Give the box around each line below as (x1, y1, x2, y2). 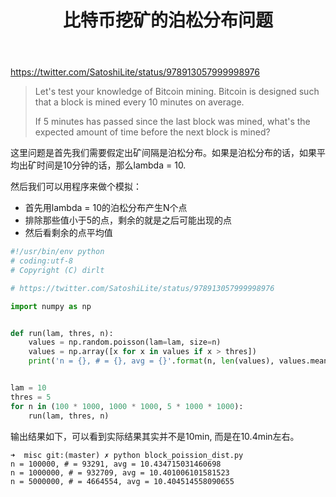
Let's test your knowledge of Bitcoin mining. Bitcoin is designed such (34, 86, 320, 98)
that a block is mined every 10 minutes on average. (34, 96, 245, 108)
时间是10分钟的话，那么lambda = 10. (36, 159, 187, 171)
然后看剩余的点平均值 (24, 227, 113, 239)
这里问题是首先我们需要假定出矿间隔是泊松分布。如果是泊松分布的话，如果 (10, 147, 317, 159)
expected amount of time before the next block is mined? (34, 126, 271, 138)
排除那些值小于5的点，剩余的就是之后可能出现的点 (24, 214, 233, 226)
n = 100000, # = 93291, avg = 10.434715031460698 (10, 459, 222, 469)
